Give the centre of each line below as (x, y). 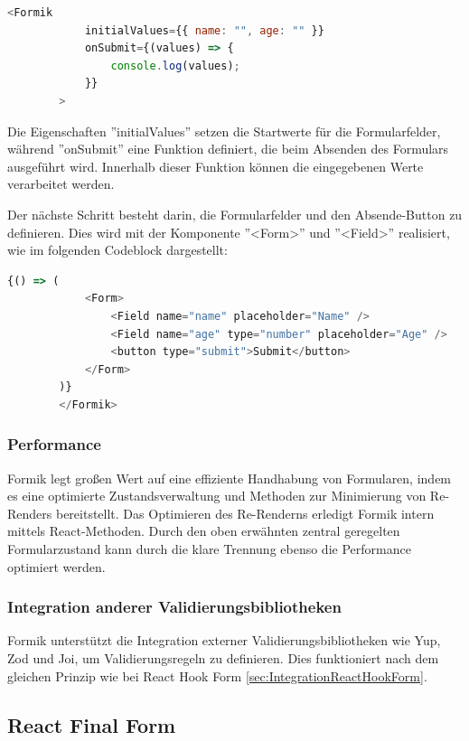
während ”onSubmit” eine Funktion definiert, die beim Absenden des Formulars (228, 149)
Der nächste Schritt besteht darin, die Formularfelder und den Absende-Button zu (235, 214)
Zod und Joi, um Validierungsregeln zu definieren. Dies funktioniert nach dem (223, 658)
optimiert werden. (56, 566)
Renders (30, 513)
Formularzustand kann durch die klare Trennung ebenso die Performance (209, 549)
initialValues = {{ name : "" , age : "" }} (204, 30)
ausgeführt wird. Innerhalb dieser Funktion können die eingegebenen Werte (216, 166)
